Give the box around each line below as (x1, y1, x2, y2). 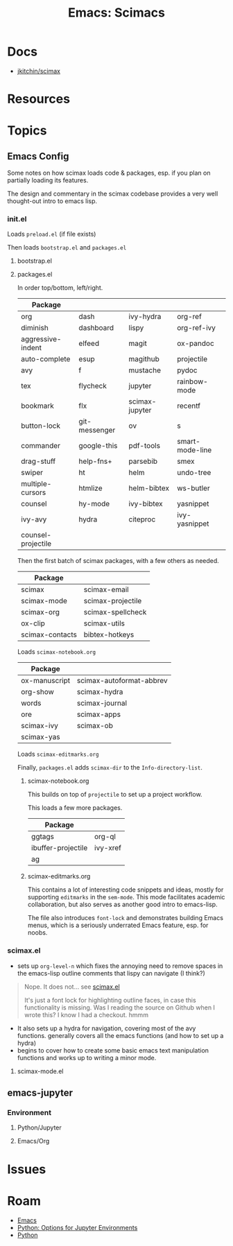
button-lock (20, 421, 61, 431)
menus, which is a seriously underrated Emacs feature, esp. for (27, 921, 209, 930)
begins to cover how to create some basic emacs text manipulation (17, 1046, 209, 1055)
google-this (78, 441, 118, 451)
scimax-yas (20, 732, 60, 742)
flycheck (78, 381, 107, 391)
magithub (128, 354, 159, 364)
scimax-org (20, 607, 60, 617)
